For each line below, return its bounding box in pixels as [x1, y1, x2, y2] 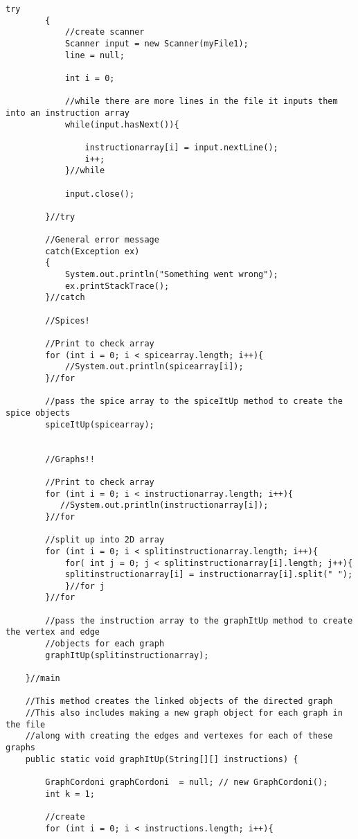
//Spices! [45, 315, 90, 326]
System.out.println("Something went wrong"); [64, 270, 278, 280]
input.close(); [64, 188, 135, 199]
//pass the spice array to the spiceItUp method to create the [45, 396, 343, 407]
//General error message [45, 235, 159, 245]
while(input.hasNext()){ [64, 119, 179, 130]
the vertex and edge [6, 627, 100, 637]
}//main [25, 673, 60, 684]
